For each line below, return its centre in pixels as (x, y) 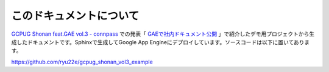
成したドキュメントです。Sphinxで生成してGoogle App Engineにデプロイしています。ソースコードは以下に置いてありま (161, 42)
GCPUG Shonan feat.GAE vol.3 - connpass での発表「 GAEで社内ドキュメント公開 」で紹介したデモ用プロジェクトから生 (163, 34)
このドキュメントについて (75, 16)
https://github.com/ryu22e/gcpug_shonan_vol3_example (82, 62)
